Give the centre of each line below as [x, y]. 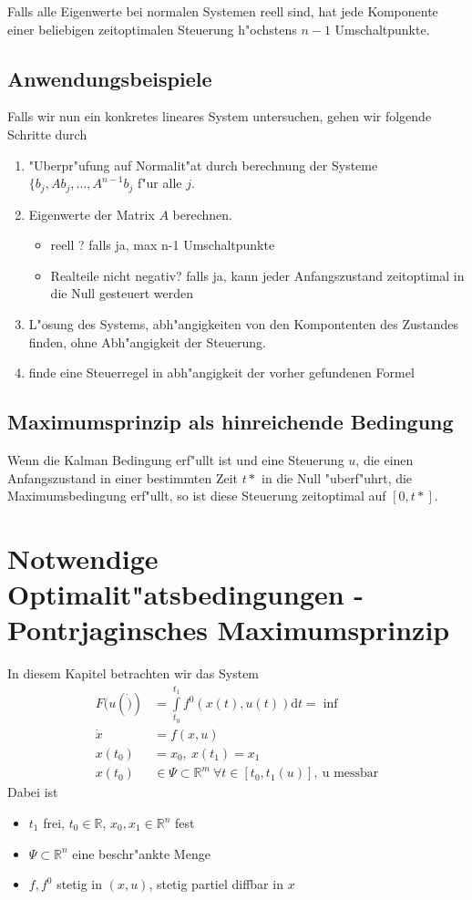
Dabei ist [33, 792]
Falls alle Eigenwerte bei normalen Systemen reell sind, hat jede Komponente [223, 11]
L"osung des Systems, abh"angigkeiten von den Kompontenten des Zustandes [244, 324]
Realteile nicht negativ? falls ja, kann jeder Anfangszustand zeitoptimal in [257, 275]
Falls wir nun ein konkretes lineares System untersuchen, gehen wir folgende [220, 116]
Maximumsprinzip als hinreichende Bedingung [231, 422]
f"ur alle [160, 183]
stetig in [79, 884]
